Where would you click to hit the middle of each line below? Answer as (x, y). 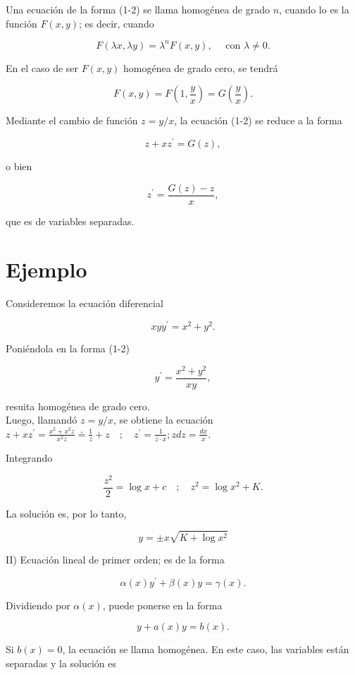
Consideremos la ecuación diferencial (85, 303)
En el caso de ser (42, 67)
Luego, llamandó (42, 420)
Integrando (29, 458)
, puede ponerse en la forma (162, 605)
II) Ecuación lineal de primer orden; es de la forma (115, 559)
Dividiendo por (38, 605)
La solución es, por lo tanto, (66, 513)
